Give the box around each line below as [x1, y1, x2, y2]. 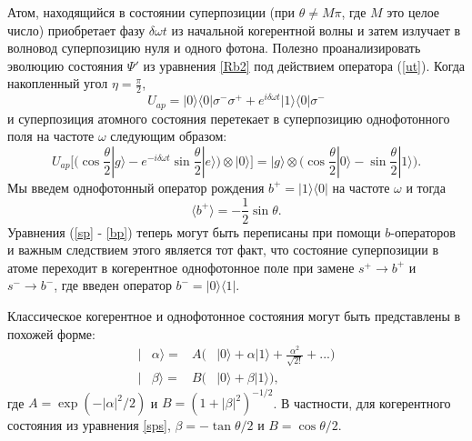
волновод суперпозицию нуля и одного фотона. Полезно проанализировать [7, 38, 421, 57]
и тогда [406, 177, 446, 196]
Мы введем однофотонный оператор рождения [7, 177, 265, 196]
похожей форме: [7, 324, 95, 343]
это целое [387, 3, 440, 21]
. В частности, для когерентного [273, 393, 451, 412]
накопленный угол [7, 74, 108, 93]
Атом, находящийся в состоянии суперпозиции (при [7, 3, 296, 21]
